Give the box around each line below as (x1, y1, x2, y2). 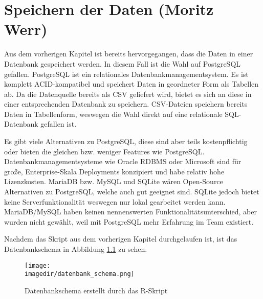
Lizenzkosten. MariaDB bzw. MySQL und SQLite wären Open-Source (4, 176, 223, 187)
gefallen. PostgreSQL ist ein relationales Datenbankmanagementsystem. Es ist (4, 68, 249, 79)
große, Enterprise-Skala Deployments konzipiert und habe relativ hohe (4, 166, 225, 176)
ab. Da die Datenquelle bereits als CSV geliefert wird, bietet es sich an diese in (4, 88, 252, 99)
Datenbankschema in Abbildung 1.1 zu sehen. (4, 244, 147, 254)
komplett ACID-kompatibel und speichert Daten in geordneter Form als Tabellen (4, 78, 259, 89)
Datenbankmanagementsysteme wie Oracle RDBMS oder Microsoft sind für (4, 156, 242, 167)
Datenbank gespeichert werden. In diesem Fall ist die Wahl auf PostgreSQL (4, 58, 241, 69)
